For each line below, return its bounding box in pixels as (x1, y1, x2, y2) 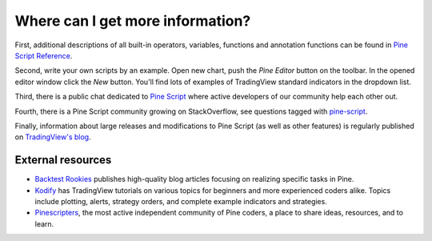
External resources (14, 153, 112, 167)
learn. (34, 219, 54, 228)
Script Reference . (14, 50, 73, 60)
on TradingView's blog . (14, 132, 91, 142)
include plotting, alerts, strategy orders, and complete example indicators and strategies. (34, 196, 327, 206)
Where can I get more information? (14, 12, 251, 30)
